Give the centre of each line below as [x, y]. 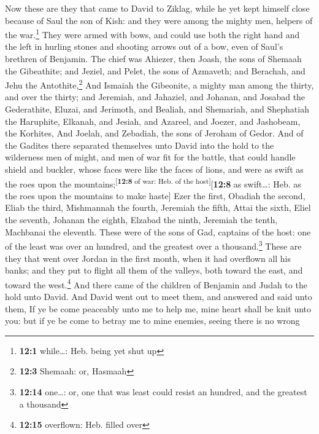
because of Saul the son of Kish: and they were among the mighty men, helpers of [159, 20]
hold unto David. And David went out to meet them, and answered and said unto [159, 296]
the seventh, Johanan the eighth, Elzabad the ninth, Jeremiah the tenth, [141, 220]
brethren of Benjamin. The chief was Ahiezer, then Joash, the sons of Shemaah [153, 59]
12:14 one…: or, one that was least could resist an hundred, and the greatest [163, 391]
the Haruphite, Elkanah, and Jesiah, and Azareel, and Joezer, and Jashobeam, [153, 121]
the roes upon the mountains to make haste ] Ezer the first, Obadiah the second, [155, 195]
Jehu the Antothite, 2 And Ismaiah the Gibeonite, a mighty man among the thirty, [159, 84]
